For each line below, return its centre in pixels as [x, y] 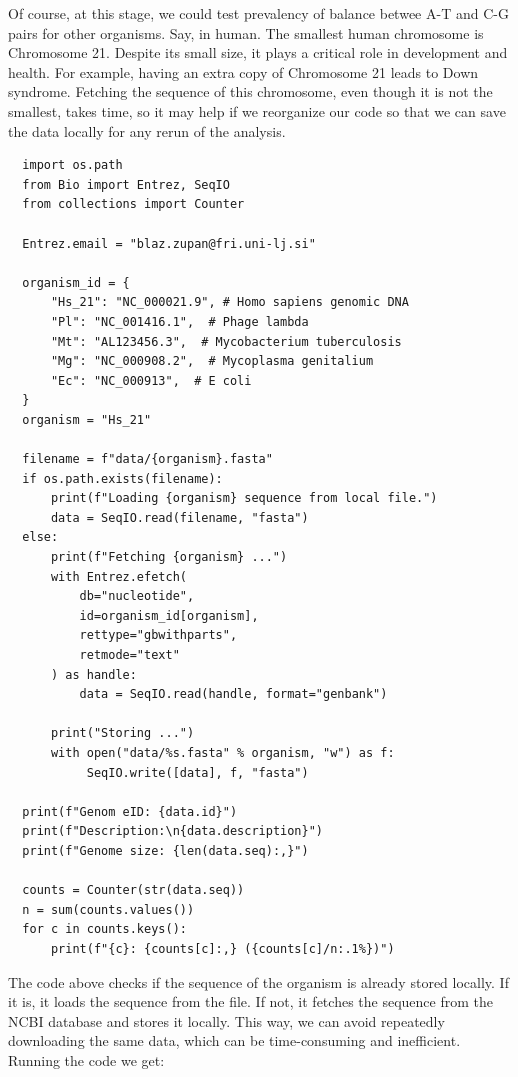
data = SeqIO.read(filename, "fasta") [179, 517]
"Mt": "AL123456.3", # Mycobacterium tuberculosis [226, 341]
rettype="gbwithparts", [158, 635]
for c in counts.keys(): [104, 929]
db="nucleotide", [137, 596]
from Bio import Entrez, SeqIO [126, 184]
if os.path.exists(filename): [122, 478]
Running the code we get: [86, 1059]
